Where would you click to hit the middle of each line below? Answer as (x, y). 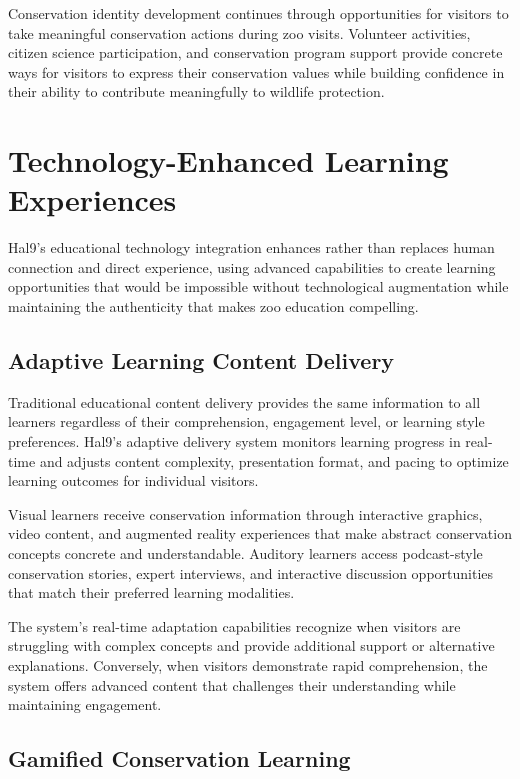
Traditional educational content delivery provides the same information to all (244, 401)
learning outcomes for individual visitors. (133, 480)
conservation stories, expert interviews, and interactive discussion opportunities (251, 572)
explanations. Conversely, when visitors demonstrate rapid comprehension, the (248, 664)
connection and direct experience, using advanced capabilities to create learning (252, 266)
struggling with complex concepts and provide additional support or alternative (251, 645)
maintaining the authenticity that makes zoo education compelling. (213, 306)
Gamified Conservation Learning (179, 758)
